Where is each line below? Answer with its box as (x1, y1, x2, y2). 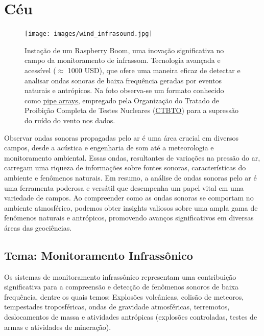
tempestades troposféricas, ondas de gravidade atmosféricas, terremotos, (4, 301, 230, 312)
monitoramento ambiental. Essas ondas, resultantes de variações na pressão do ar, (4, 152, 260, 163)
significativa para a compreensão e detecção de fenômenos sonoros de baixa (4, 281, 238, 292)
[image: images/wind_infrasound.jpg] (25, 30, 153, 38)
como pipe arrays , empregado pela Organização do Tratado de (25, 95, 220, 105)
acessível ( (25, 64, 56, 75)
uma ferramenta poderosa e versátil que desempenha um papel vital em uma (4, 182, 244, 193)
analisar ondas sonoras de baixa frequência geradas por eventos (25, 75, 222, 85)
